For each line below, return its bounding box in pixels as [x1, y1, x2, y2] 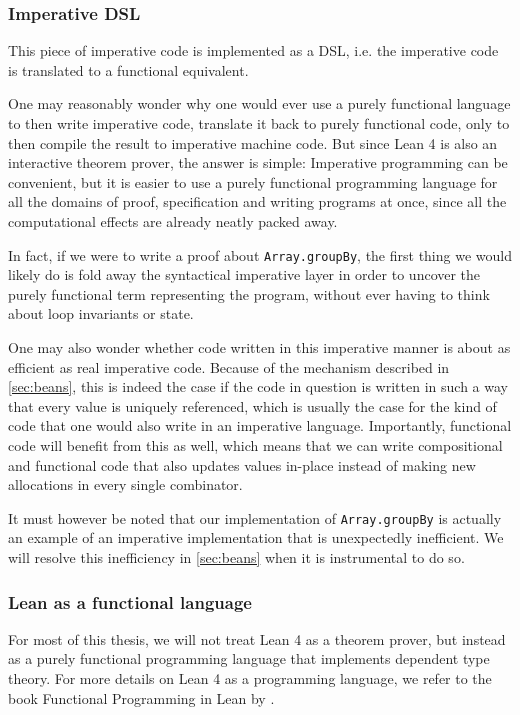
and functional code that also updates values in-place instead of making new [8, 454, 476, 475]
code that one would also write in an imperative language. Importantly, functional [8, 415, 512, 436]
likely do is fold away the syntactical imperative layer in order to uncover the [8, 264, 481, 285]
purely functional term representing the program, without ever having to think [8, 283, 490, 304]
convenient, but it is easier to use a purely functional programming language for [8, 171, 498, 192]
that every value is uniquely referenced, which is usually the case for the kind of [8, 395, 497, 416]
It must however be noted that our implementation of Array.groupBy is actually [8, 507, 502, 528]
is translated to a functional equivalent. [8, 59, 249, 80]
